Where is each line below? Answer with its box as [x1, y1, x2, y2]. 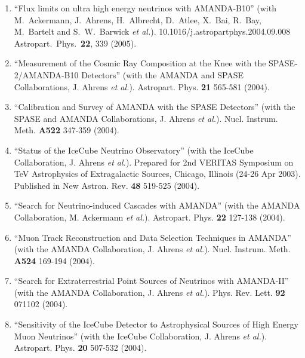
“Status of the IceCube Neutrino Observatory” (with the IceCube [14, 143, 254, 156]
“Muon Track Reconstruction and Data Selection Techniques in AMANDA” [14, 231, 291, 243]
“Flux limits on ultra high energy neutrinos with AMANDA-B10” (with [14, 2, 276, 14]
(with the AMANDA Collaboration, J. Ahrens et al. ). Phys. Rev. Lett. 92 [14, 286, 285, 298]
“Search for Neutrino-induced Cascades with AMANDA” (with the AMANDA [14, 199, 300, 212]
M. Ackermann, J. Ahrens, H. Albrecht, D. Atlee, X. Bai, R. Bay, [14, 13, 261, 26]
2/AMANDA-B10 [14, 68, 79, 81]
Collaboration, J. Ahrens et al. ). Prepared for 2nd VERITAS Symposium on [14, 155, 294, 168]
